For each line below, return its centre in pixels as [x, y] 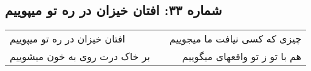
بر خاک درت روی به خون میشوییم [80, 56]
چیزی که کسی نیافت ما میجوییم [236, 39]
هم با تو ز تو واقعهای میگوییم [242, 56]
